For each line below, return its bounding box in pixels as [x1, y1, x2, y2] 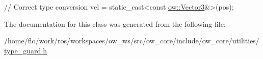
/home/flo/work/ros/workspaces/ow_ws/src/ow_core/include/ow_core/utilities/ [4, 35, 259, 46]
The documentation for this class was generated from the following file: [4, 18, 226, 29]
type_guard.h [4, 45, 47, 55]
